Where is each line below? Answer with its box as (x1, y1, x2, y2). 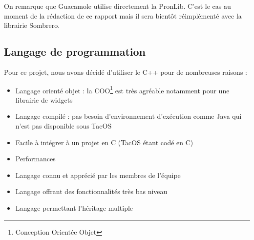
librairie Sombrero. (4, 20, 60, 30)
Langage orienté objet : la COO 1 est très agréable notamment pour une (15, 84, 230, 95)
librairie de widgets (15, 94, 73, 105)
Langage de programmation (4, 44, 146, 59)
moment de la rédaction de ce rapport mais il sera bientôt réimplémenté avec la (4, 10, 242, 21)
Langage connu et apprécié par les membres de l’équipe (15, 170, 181, 180)
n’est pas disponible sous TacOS (15, 121, 112, 131)
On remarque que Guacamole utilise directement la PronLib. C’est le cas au (4, 1, 231, 11)
